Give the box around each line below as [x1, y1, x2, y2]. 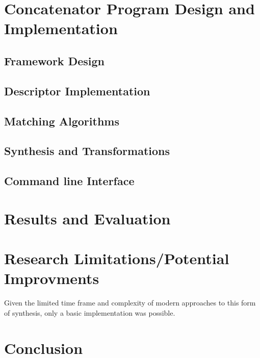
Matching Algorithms [4, 113, 119, 129]
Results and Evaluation [4, 208, 171, 228]
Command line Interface [4, 173, 135, 189]
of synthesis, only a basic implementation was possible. [4, 307, 175, 318]
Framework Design [4, 53, 105, 68]
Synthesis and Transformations [4, 143, 170, 159]
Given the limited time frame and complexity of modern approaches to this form [4, 297, 256, 308]
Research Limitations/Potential [4, 248, 229, 269]
